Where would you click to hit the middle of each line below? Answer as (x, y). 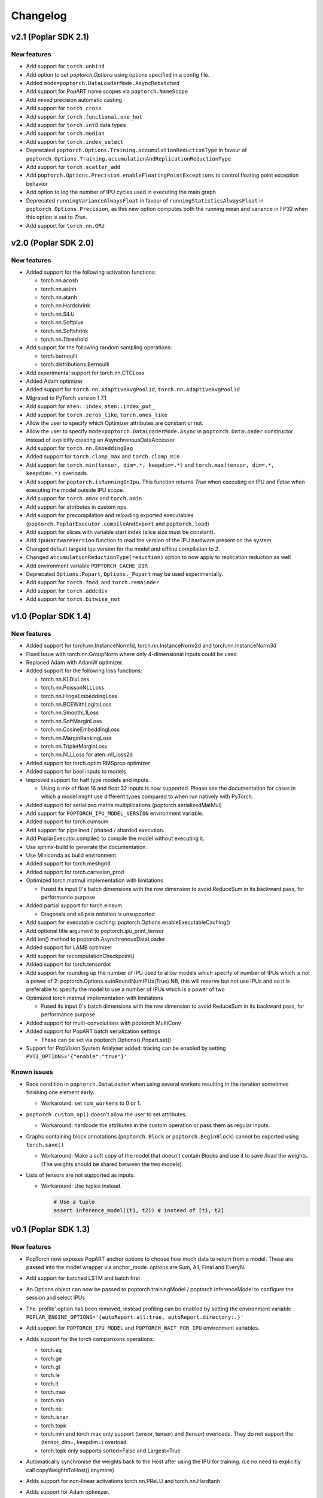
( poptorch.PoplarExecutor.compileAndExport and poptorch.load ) (118, 524)
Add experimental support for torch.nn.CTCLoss (85, 373)
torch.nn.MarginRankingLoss (76, 738)
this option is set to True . (57, 217)
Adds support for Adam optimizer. (68, 1492)
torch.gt (51, 1367)
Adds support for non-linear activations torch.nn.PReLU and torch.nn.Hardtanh (123, 1481)
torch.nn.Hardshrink (66, 306)
